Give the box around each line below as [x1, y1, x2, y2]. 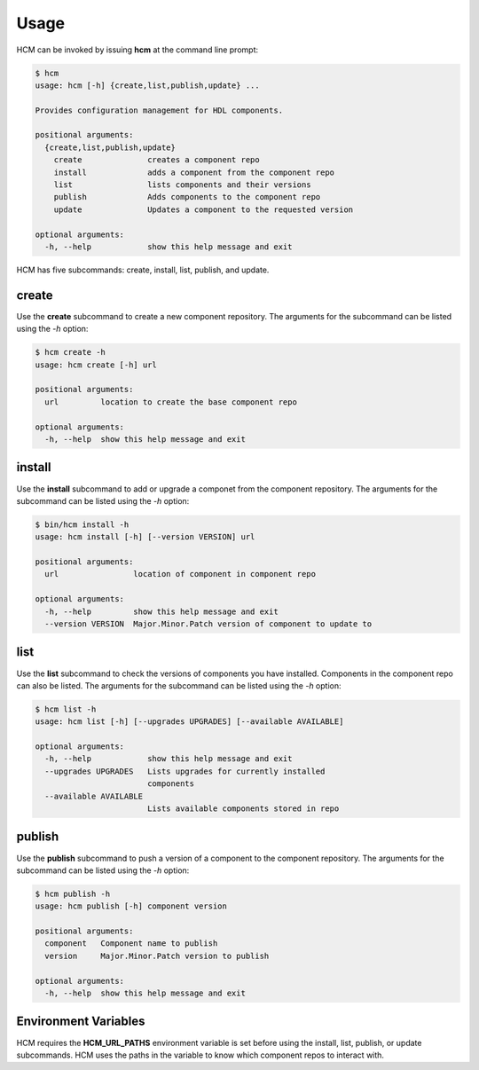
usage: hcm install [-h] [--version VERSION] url [35, 532, 255, 542]
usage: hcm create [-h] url [35, 359, 157, 370]
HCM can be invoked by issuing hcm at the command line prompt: [16, 44, 259, 55]
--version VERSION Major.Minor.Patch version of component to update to [44, 619, 373, 629]
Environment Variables [16, 1014, 145, 1029]
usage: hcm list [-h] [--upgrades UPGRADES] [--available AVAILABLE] [35, 717, 344, 727]
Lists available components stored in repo [146, 804, 340, 814]
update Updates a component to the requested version [53, 204, 354, 215]
